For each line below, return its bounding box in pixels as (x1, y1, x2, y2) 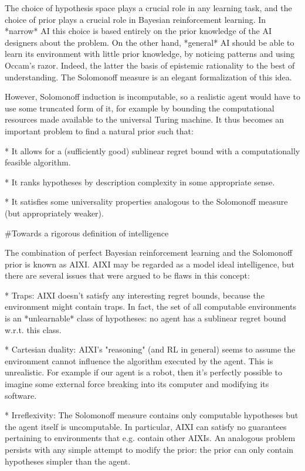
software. (5, 389, 37, 401)
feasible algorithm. (5, 156, 71, 168)
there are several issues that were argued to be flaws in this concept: (5, 269, 250, 282)
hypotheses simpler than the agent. (5, 455, 131, 467)
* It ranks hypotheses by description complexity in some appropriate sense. (5, 175, 275, 188)
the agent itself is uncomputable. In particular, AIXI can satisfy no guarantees (5, 420, 287, 432)
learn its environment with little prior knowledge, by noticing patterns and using (5, 48, 294, 60)
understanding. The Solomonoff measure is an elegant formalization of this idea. (5, 70, 292, 83)
